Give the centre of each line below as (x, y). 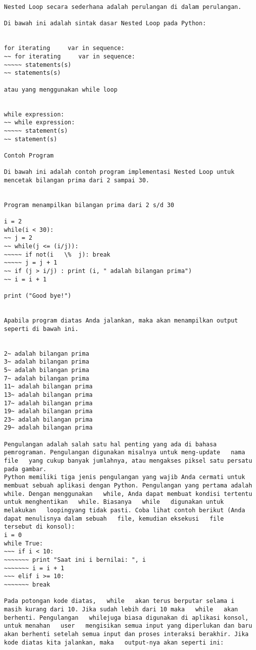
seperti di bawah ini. (41, 329)
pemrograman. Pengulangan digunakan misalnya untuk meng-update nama (125, 453)
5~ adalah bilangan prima (47, 370)
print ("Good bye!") (38, 296)
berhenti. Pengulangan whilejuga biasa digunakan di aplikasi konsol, (126, 618)
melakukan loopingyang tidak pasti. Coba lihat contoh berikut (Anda (125, 511)
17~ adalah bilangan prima (48, 403)
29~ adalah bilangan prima (48, 428)
